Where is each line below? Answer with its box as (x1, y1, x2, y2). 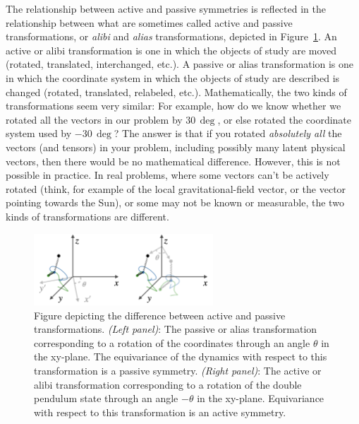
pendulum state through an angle (34, 391, 178, 406)
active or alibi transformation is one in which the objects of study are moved (6, 42, 337, 57)
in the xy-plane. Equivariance (197, 391, 324, 406)
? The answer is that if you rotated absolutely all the (114, 126, 342, 141)
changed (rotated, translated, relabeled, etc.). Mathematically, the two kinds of (6, 84, 347, 99)
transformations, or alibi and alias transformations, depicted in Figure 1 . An (6, 29, 337, 44)
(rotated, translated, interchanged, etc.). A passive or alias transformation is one (6, 57, 354, 71)
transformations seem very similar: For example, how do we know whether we (6, 98, 341, 113)
